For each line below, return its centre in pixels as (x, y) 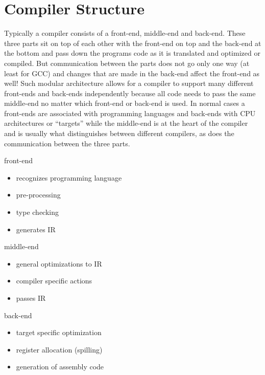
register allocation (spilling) (59, 349)
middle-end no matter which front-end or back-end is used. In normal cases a (125, 103)
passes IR (31, 298)
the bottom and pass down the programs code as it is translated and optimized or (132, 53)
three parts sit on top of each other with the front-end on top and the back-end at (133, 43)
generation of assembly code (60, 367)
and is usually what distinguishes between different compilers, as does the (119, 133)
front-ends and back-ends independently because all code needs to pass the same (130, 93)
